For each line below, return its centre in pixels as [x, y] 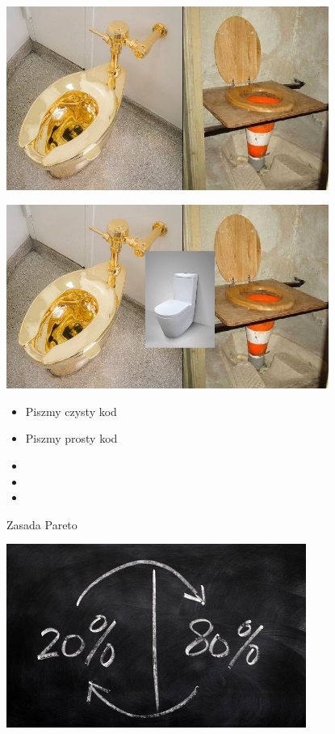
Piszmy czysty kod [71, 411]
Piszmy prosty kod [71, 438]
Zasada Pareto [42, 524]
